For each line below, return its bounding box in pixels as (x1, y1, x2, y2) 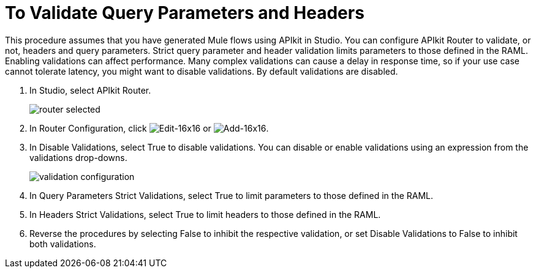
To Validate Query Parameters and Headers (5, 2, 364, 23)
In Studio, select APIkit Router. (29, 84, 151, 95)
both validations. (29, 238, 96, 249)
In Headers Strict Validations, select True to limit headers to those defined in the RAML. (29, 209, 381, 220)
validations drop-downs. (29, 152, 127, 163)
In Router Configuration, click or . (29, 122, 269, 133)
